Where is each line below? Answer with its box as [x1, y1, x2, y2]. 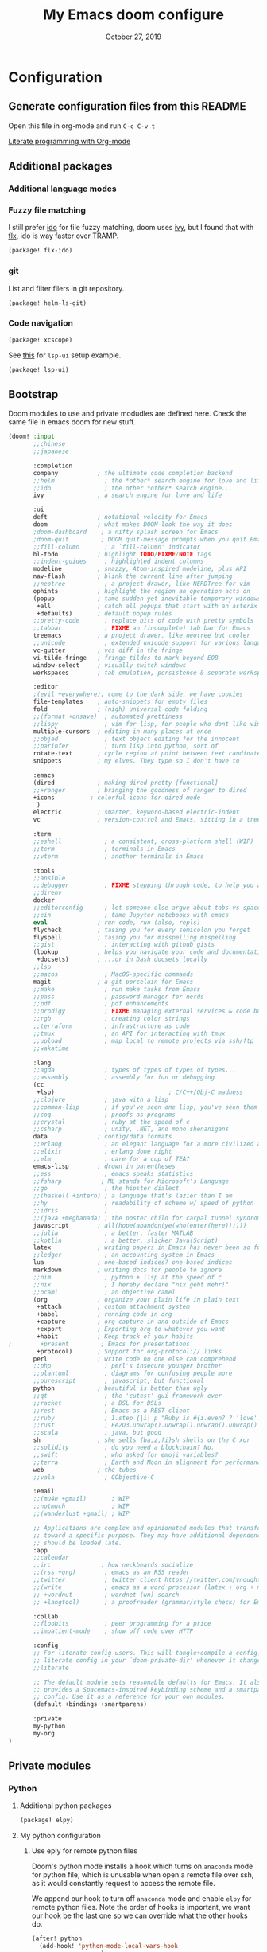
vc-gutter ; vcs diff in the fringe [33, 646, 183, 654]
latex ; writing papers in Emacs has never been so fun [33, 1243, 265, 1251]
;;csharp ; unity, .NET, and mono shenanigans [33, 1125, 229, 1134]
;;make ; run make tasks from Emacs [33, 985, 201, 993]
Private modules [8, 1759, 91, 1773]
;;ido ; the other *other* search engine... [33, 484, 233, 492]
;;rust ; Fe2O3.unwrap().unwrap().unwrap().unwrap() [33, 1421, 258, 1430]
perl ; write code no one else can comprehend [33, 1355, 237, 1363]
